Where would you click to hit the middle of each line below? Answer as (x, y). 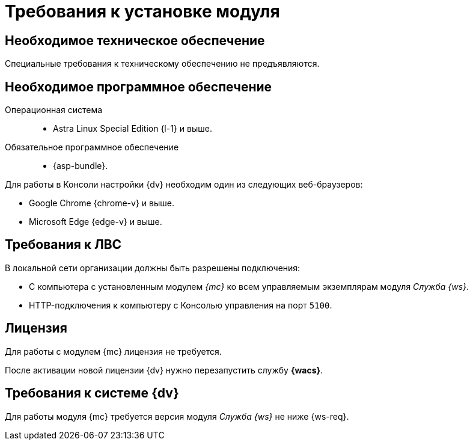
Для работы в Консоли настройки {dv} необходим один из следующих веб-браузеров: (184, 185)
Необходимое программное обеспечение (139, 87)
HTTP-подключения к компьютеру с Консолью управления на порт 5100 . (181, 305)
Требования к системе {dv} (92, 393)
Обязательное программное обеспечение (92, 147)
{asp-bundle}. (81, 166)
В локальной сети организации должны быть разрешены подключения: (153, 268)
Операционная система (54, 110)
